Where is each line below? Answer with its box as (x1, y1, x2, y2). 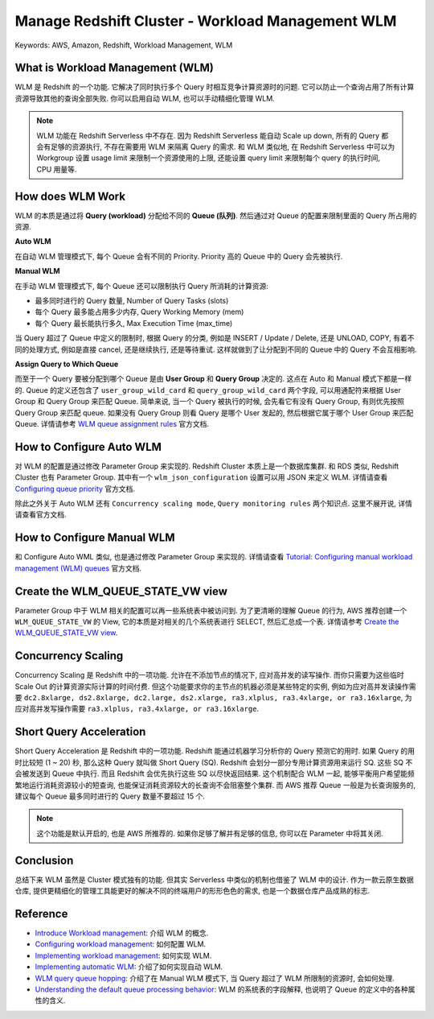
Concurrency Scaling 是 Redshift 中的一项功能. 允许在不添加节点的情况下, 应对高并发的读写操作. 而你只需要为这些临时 (14, 670, 404, 680)
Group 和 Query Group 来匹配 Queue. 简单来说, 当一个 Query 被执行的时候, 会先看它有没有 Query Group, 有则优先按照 (14, 397, 405, 406)
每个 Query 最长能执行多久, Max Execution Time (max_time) (35, 318, 233, 328)
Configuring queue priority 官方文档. (14, 484, 136, 493)
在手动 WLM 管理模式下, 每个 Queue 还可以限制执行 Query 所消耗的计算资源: (14, 281, 269, 291)
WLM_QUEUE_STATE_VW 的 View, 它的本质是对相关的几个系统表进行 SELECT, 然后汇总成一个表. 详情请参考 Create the (14, 617, 399, 627)
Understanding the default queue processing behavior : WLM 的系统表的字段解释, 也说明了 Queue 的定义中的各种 (35, 984, 409, 994)
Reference (14, 906, 68, 921)
